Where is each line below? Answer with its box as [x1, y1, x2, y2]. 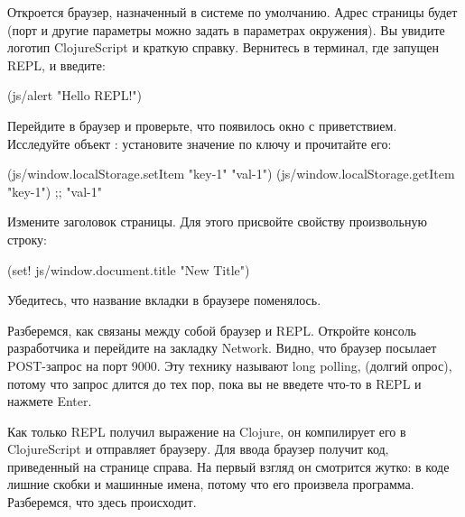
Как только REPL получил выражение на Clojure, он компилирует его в [7, 421, 406, 440]
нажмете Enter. [7, 392, 92, 411]
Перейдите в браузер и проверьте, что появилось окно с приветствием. [7, 115, 397, 134]
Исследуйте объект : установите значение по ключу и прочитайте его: [7, 134, 392, 152]
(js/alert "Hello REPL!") [7, 86, 143, 105]
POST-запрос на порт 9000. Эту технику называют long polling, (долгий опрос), [7, 355, 452, 374]
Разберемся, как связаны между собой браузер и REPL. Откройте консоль [7, 320, 416, 339]
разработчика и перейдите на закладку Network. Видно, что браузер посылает [7, 338, 437, 357]
